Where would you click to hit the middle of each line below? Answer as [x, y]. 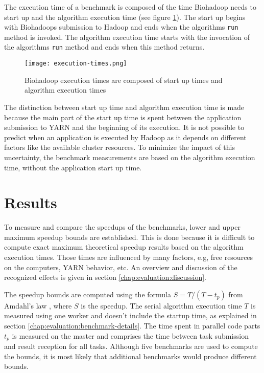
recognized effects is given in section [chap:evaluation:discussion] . [105, 277]
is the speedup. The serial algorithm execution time [161, 305]
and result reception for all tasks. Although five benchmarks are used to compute [131, 346]
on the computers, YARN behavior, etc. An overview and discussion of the [121, 267]
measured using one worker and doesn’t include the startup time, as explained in [130, 315]
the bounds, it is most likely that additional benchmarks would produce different [130, 356]
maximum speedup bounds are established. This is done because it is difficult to [129, 237]
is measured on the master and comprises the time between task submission [130, 335]
